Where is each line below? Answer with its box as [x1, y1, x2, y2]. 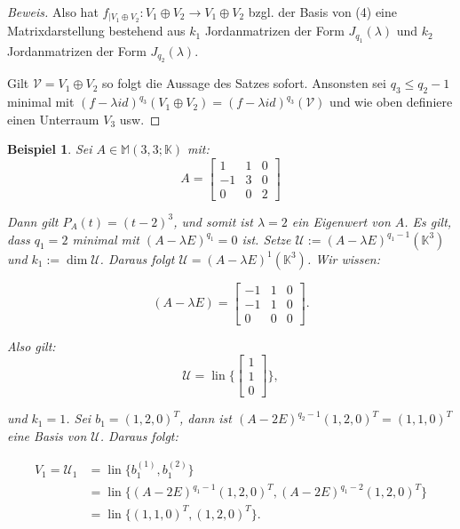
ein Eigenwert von [291, 212, 391, 230]
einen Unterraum [7, 109, 99, 128]
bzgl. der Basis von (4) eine [248, 3, 397, 20]
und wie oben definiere [329, 92, 453, 111]
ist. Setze [242, 229, 291, 248]
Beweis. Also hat [7, 3, 99, 20]
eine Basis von [7, 426, 87, 445]
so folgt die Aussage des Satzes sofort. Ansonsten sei [102, 74, 386, 92]
